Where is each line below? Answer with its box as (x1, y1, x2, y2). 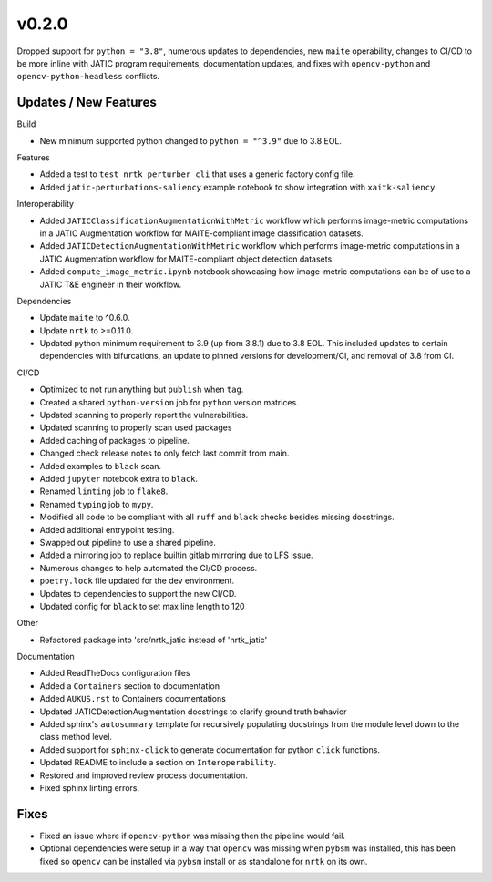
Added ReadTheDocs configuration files (39, 668, 190, 679)
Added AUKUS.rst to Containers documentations (39, 693, 227, 704)
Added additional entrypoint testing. (39, 524, 175, 535)
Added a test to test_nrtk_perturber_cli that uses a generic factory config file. (39, 169, 355, 179)
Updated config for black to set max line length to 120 (39, 600, 245, 611)
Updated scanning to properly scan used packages (39, 422, 232, 433)
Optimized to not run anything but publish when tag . (39, 384, 244, 395)
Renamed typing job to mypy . (39, 498, 154, 509)
